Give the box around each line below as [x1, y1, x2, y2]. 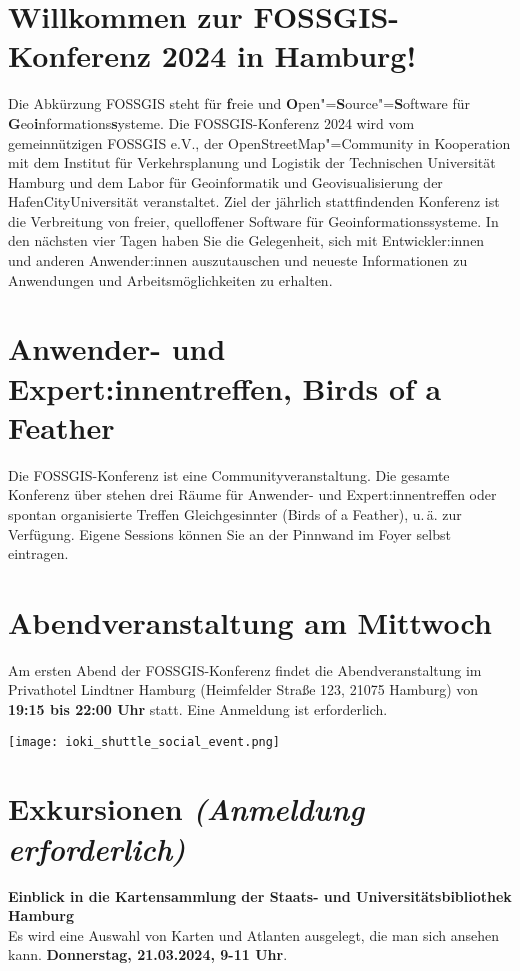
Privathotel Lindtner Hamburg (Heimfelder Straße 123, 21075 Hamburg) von [8, 679, 479, 700]
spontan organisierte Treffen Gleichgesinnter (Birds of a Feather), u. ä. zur [8, 503, 462, 524]
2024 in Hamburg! [161, 35, 417, 76]
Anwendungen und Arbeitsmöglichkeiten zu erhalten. [8, 269, 333, 290]
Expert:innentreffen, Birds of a [8, 367, 442, 408]
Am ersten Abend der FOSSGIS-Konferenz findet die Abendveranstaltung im [8, 659, 482, 680]
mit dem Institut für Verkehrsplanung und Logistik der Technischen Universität [8, 152, 496, 173]
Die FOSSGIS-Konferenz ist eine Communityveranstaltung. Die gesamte [8, 464, 450, 485]
